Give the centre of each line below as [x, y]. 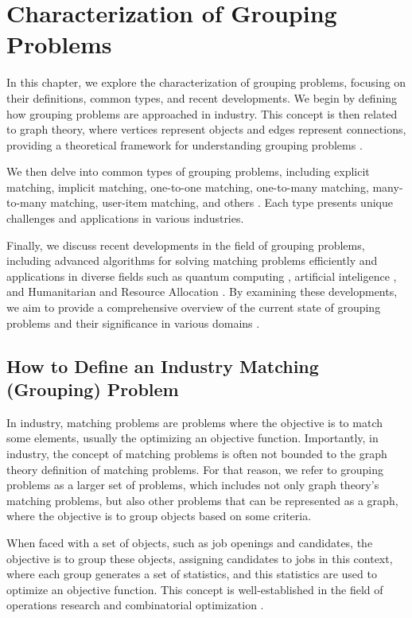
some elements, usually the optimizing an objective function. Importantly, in [192, 438]
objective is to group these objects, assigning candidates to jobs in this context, [200, 558]
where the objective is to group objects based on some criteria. [159, 516]
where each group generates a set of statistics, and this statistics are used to [192, 574]
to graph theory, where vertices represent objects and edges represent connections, [206, 129]
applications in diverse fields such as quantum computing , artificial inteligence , [202, 276]
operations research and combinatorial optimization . [135, 605]
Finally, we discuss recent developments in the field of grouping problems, [186, 245]
